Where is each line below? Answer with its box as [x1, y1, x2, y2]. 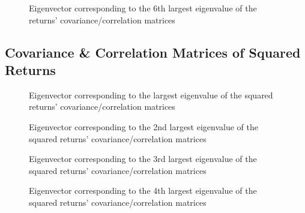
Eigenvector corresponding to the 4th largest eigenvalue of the [29, 184, 257, 197]
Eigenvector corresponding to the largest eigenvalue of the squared [29, 88, 273, 101]
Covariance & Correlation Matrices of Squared [5, 43, 301, 61]
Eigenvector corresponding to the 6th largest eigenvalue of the [29, 2, 257, 14]
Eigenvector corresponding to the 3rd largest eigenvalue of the [29, 152, 257, 165]
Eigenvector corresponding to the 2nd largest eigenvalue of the [29, 120, 259, 133]
